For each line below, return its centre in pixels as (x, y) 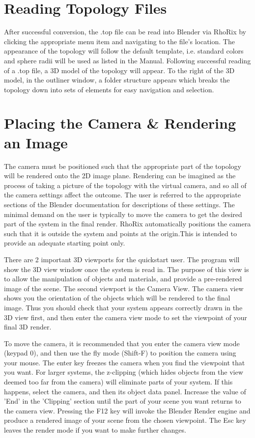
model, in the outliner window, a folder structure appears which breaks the (117, 80)
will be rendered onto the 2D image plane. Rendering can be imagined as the (120, 176)
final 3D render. (28, 327)
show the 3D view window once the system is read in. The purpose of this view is (127, 269)
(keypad (16, 353)
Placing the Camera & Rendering (120, 123)
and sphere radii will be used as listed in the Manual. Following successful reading (127, 60)
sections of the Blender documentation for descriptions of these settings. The (119, 204)
